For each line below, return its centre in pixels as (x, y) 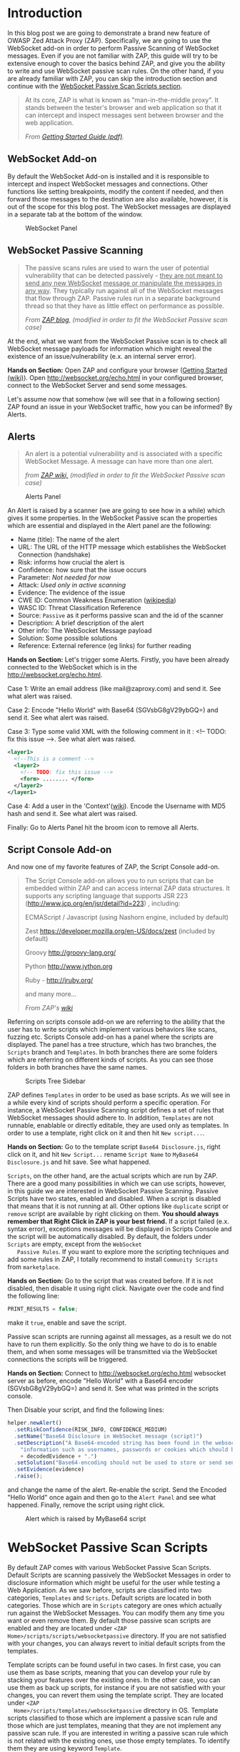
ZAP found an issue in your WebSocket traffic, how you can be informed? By (120, 407)
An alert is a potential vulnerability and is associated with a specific (124, 454)
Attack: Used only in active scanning (72, 585)
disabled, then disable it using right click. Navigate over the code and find (116, 1288)
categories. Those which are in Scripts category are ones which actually (115, 1605)
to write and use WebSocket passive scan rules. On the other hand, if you (115, 71)
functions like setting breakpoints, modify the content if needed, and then (115, 191)
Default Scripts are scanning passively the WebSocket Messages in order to (119, 1575)
